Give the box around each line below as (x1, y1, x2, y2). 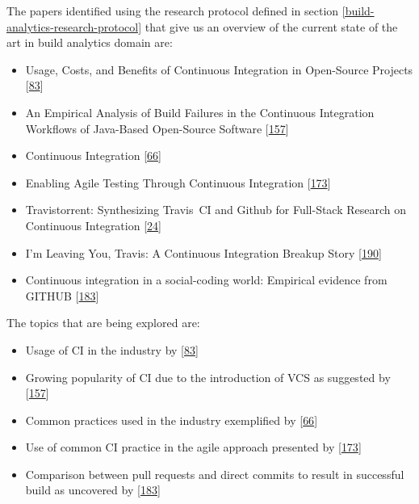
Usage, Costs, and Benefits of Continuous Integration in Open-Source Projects (25, 61, 413, 78)
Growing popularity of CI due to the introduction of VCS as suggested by (25, 368, 391, 385)
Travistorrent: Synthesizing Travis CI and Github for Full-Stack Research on (25, 201, 407, 218)
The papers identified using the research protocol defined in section (6, 2, 339, 19)
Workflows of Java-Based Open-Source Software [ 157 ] (25, 120, 289, 136)
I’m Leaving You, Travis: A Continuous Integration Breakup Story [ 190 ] (25, 244, 382, 261)
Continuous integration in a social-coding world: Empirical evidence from (25, 271, 388, 288)
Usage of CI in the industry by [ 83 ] (25, 341, 199, 358)
